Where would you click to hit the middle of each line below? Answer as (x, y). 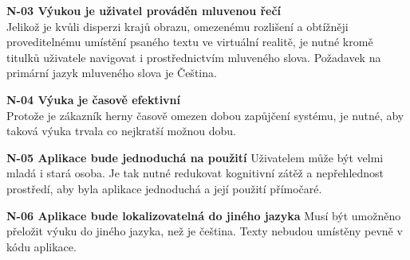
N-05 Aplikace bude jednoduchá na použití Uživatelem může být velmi (195, 157)
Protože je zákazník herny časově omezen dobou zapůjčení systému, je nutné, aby (205, 115)
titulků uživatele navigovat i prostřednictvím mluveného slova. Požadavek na (194, 57)
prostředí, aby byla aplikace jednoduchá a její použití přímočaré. (164, 188)
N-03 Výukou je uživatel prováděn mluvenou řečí (144, 10)
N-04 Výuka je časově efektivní (94, 99)
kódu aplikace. (41, 246)
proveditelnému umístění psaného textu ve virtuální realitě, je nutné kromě (190, 42)
